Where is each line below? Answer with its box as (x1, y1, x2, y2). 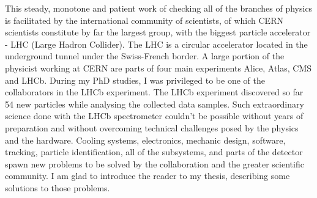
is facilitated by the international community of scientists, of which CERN (5, 13, 283, 26)
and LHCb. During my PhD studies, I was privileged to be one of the (5, 73, 265, 86)
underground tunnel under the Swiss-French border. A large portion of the (5, 50, 285, 62)
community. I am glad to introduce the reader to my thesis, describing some (5, 169, 290, 182)
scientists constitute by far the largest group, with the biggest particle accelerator (5, 26, 311, 38)
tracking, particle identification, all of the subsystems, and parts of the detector (5, 145, 303, 158)
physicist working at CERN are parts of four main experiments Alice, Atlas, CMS (5, 61, 312, 74)
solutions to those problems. (5, 181, 110, 194)
